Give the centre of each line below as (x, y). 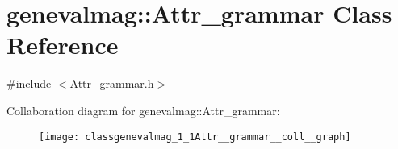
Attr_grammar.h (112, 83)
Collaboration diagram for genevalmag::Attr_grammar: (143, 110)
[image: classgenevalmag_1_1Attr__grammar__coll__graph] (195, 137)
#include (29, 83)
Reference (63, 45)
